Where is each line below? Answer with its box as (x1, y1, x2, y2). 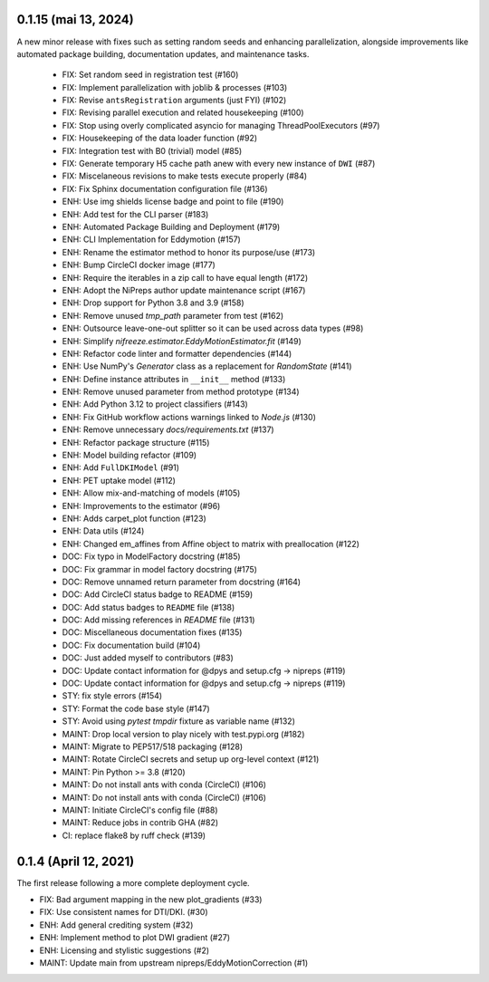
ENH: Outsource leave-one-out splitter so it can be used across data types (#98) (62, 323, 364, 334)
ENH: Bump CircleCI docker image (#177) (62, 259, 216, 271)
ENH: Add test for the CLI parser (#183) (62, 208, 209, 219)
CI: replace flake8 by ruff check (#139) (62, 830, 206, 841)
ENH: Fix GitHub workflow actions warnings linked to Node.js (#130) (62, 411, 317, 422)
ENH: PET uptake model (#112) (62, 475, 177, 486)
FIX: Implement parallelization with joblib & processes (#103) (62, 82, 288, 92)
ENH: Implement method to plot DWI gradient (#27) (39, 932, 231, 943)
